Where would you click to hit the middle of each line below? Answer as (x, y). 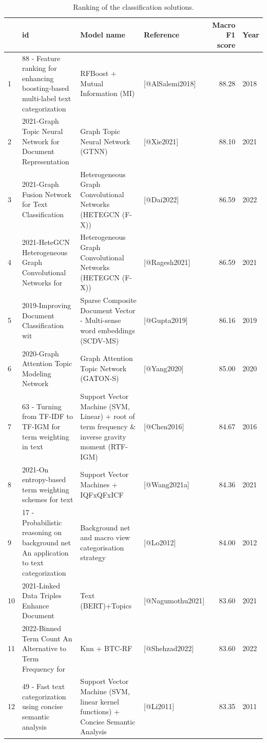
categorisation (102, 547)
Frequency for (44, 668)
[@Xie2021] (161, 141)
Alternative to (44, 648)
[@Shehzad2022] (169, 648)
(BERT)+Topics (106, 605)
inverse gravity (103, 436)
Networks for (42, 282)
